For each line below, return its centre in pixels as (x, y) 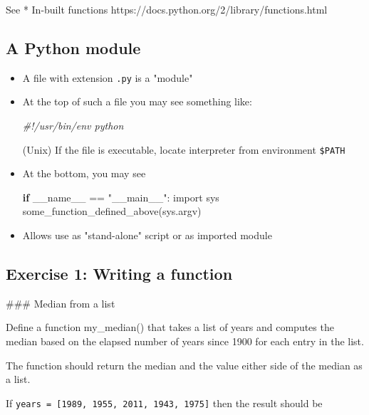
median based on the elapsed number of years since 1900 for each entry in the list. (185, 341)
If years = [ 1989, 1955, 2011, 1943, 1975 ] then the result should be (164, 403)
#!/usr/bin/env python (73, 126)
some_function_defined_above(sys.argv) (112, 211)
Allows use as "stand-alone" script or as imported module (147, 235)
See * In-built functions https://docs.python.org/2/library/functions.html (167, 9)
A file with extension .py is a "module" (108, 77)
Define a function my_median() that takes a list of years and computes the (170, 327)
